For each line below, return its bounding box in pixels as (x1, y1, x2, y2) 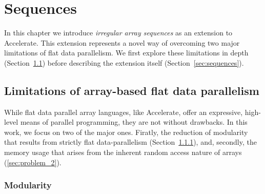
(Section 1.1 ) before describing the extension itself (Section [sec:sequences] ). (4, 57, 244, 68)
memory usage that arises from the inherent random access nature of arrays (4, 147, 242, 158)
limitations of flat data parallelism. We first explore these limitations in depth (4, 47, 249, 58)
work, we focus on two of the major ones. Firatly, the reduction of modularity (4, 126, 248, 137)
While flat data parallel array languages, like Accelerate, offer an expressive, (4, 106, 243, 117)
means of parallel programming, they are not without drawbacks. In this (20, 117, 248, 127)
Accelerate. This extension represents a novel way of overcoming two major (4, 37, 240, 48)
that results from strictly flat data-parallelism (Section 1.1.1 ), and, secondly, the (4, 137, 257, 147)
